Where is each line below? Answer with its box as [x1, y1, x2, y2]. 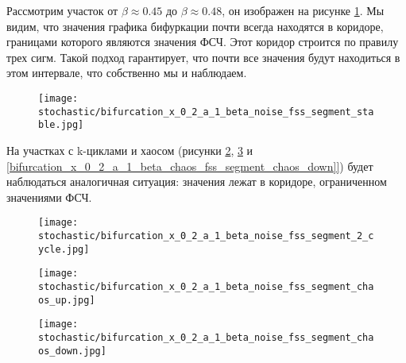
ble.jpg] [38, 119, 84, 131]
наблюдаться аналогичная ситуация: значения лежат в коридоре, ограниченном [6, 173, 387, 190]
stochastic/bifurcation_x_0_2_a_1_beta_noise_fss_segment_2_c [38, 230, 374, 241]
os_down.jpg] [38, 345, 106, 357]
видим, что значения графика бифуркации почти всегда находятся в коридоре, [6, 17, 384, 34]
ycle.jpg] [38, 243, 90, 255]
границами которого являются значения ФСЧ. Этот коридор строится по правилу [6, 33, 399, 50]
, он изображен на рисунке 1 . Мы [222, 2, 385, 18]
